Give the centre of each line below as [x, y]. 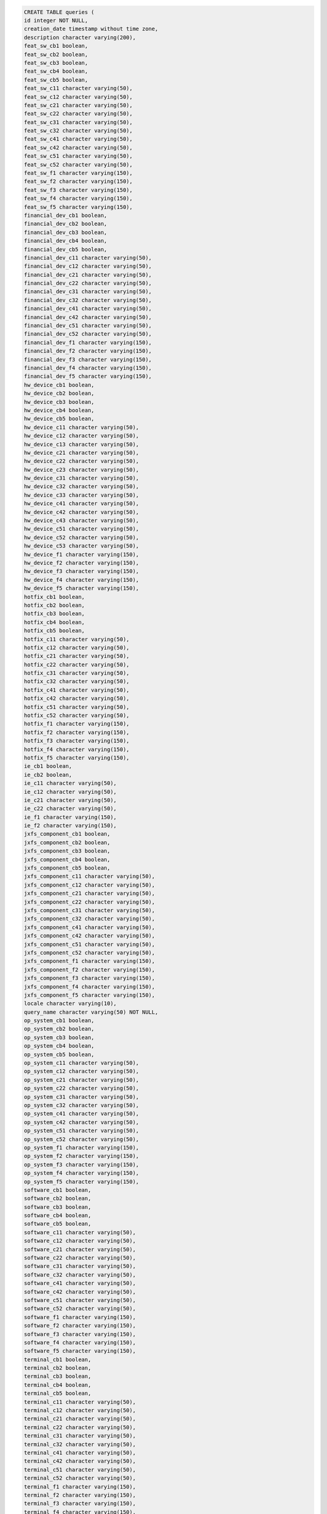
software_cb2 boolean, [58, 1198]
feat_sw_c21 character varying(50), [78, 105]
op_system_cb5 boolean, [59, 1054]
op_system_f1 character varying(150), [81, 1147]
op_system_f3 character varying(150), [81, 1165]
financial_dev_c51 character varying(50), [88, 326]
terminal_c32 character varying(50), [80, 1444]
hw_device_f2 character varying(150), [81, 563]
